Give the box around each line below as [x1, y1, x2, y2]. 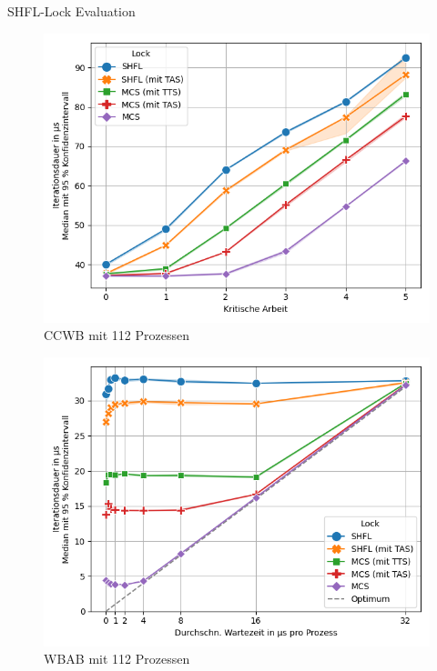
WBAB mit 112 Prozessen [44, 649, 190, 668]
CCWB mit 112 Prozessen [44, 325, 189, 345]
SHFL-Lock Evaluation [7, 2, 136, 20]
